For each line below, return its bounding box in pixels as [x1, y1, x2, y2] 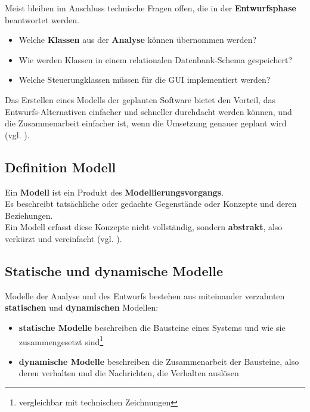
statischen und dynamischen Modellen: [5, 301, 159, 314]
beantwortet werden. [5, 13, 79, 26]
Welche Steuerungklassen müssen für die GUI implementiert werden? [18, 73, 271, 86]
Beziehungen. [5, 209, 53, 221]
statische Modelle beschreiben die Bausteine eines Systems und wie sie [18, 321, 286, 333]
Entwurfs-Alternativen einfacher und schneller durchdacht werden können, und [5, 105, 292, 117]
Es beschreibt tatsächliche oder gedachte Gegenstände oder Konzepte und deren [5, 197, 297, 210]
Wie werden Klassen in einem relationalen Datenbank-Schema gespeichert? [18, 53, 293, 66]
